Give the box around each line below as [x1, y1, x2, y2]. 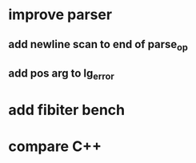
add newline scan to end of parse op [8, 38, 188, 53]
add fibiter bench [8, 101, 126, 119]
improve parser [8, 6, 113, 24]
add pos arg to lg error [8, 66, 114, 82]
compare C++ [8, 137, 102, 155]
